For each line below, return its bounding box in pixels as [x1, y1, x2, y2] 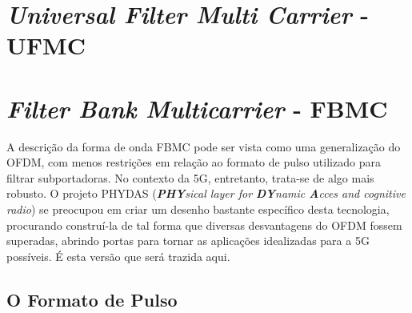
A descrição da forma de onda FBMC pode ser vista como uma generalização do [6, 138, 401, 154]
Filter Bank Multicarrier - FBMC [6, 91, 388, 125]
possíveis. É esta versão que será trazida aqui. [6, 247, 230, 264]
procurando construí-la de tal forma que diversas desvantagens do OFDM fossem [6, 216, 402, 233]
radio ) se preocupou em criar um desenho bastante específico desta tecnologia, [6, 201, 390, 218]
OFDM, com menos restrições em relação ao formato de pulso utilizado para [6, 154, 381, 171]
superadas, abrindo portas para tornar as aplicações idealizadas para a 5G [6, 232, 370, 249]
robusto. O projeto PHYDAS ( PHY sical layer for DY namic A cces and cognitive [6, 185, 406, 202]
